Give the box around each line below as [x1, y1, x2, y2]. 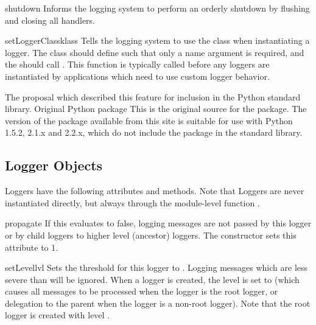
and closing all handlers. [5, 13, 95, 26]
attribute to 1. [5, 240, 58, 253]
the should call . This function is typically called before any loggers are [5, 58, 270, 71]
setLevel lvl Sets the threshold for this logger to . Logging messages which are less [5, 261, 308, 274]
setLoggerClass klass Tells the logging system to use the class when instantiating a [5, 34, 310, 47]
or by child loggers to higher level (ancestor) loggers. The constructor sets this [5, 228, 297, 241]
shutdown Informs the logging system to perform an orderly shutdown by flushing [5, 2, 310, 14]
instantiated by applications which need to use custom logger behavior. [5, 69, 270, 82]
